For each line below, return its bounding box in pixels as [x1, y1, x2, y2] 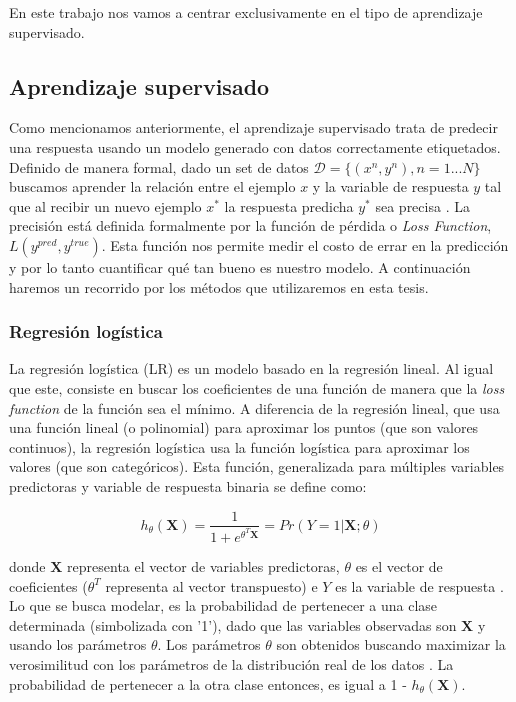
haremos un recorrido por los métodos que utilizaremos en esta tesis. [9, 276, 429, 297]
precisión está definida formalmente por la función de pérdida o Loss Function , [9, 215, 492, 236]
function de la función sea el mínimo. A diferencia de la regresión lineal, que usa [9, 397, 500, 418]
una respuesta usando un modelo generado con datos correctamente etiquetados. [9, 136, 501, 157]
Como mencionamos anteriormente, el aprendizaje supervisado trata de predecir [9, 117, 498, 138]
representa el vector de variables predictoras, [67, 556, 340, 577]
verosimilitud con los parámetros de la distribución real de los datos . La [9, 653, 454, 674]
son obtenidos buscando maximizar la [276, 634, 506, 655]
